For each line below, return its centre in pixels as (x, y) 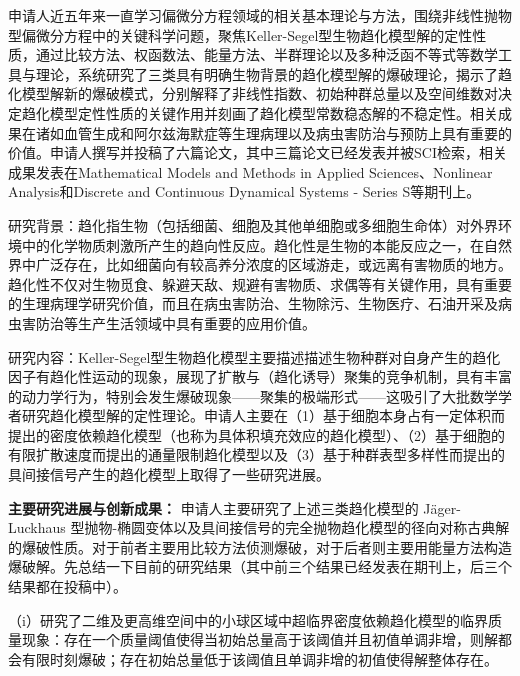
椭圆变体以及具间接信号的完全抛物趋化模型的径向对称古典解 (313, 527)
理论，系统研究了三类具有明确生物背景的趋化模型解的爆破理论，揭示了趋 (273, 73)
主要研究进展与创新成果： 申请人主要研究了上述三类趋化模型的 (213, 507)
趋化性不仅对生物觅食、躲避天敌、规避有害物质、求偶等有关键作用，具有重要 (260, 283)
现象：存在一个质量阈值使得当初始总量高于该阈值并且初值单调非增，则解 (259, 639)
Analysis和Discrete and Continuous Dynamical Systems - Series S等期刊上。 (244, 191)
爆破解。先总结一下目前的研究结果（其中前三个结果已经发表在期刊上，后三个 (260, 566)
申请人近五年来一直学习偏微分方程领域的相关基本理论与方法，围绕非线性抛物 (260, 15)
